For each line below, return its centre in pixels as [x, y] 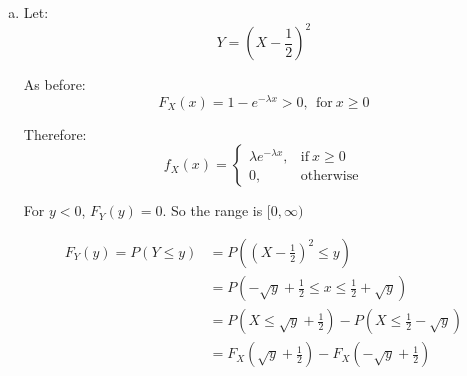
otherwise [329, 175]
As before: [54, 84]
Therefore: [55, 133]
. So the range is [212, 210]
